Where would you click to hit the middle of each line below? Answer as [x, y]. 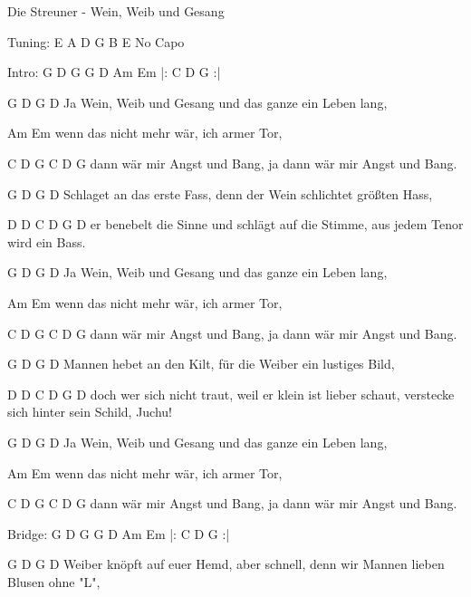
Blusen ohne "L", [54, 581]
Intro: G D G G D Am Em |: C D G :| [114, 72]
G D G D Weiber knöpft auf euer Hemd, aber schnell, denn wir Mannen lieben [226, 564]
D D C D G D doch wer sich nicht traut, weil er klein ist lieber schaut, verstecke [231, 394]
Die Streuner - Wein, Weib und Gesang [116, 11]
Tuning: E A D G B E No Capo [96, 41]
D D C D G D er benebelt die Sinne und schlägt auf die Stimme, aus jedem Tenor [235, 224]
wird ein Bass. [47, 241]
